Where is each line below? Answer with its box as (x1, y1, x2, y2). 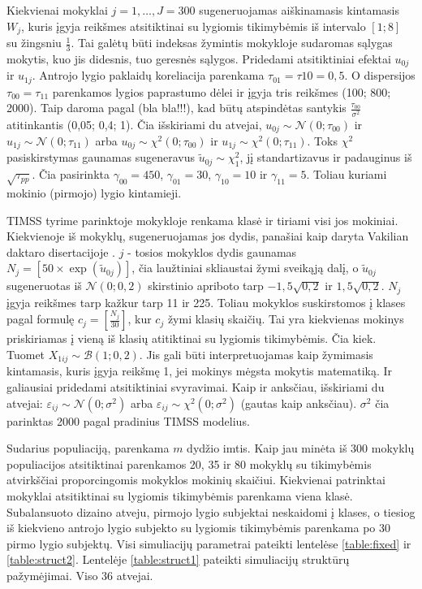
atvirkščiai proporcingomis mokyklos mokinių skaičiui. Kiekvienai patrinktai (6, 471, 385, 488)
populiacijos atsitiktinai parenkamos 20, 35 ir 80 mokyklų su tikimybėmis (6, 455, 372, 472)
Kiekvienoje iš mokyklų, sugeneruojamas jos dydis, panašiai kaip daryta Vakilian (6, 227, 409, 245)
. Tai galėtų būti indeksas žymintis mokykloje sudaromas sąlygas (71, 34, 393, 51)
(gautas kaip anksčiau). (240, 394, 357, 411)
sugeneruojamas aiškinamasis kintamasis (199, 2, 399, 18)
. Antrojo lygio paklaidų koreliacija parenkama (32, 67, 265, 84)
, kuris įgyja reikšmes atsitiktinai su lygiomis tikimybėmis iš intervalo (21, 17, 366, 34)
